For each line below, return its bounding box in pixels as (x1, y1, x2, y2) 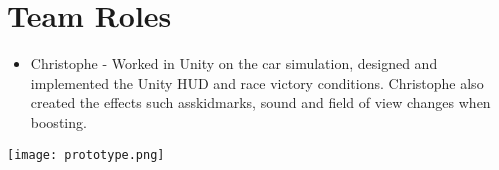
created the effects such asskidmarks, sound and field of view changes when (30, 92, 491, 113)
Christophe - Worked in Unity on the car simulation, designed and (30, 53, 438, 74)
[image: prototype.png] (7, 147, 165, 162)
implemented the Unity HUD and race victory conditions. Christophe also (30, 72, 484, 93)
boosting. (30, 111, 87, 132)
